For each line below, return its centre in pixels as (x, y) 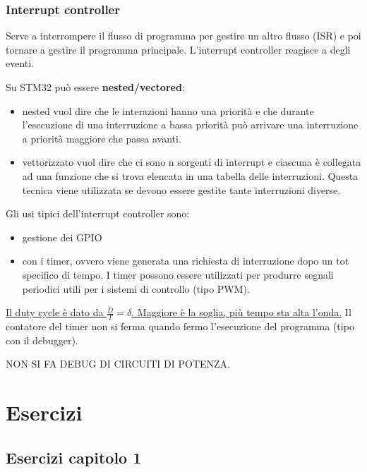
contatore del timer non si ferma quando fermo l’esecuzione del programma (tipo (180, 326)
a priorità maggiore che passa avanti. (102, 138)
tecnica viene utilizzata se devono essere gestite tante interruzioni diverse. (181, 189)
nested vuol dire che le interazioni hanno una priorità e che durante (168, 110)
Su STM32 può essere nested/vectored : (95, 87)
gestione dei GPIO (62, 237)
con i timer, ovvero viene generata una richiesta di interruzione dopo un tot (186, 261)
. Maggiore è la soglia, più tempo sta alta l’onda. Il (241, 312)
